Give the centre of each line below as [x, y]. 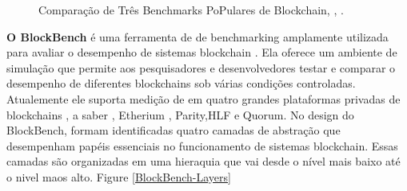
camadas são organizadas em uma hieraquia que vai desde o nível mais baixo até [203, 161]
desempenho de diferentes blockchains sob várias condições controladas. [181, 83]
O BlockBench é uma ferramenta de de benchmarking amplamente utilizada [198, 36]
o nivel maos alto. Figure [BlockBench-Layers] [119, 176]
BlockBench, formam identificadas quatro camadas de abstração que [174, 130]
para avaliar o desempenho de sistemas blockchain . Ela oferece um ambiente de [202, 52]
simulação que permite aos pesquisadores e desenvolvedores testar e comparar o [201, 67]
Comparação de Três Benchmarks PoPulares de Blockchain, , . [191, 10]
